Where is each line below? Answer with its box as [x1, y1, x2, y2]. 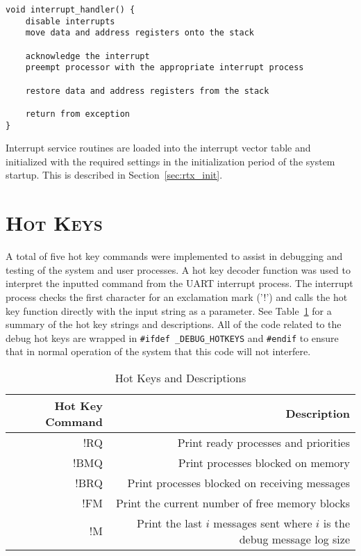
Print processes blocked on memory [178, 454, 350, 471]
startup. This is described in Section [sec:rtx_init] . [6, 167, 223, 182]
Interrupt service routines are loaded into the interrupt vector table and [6, 140, 311, 155]
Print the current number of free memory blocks [115, 494, 350, 511]
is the [323, 514, 350, 531]
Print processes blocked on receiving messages [127, 474, 350, 491]
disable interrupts [25, 16, 115, 26]
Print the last [137, 514, 203, 531]
